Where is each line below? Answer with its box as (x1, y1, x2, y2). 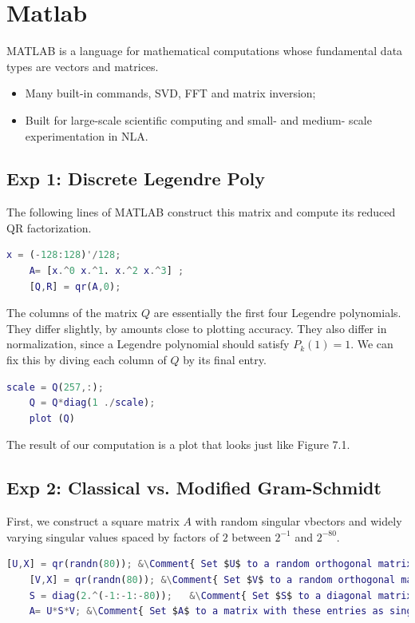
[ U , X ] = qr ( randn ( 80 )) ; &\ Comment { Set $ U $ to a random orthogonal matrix (6, 558, 413, 570)
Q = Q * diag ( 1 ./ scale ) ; (29, 397, 156, 409)
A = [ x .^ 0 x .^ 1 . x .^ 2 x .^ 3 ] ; (29, 265, 184, 277)
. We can (350, 335, 393, 352)
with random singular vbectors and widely (195, 513, 402, 530)
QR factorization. (6, 219, 92, 236)
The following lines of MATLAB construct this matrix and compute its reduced (6, 204, 396, 220)
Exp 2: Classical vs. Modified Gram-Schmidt (6, 475, 381, 500)
